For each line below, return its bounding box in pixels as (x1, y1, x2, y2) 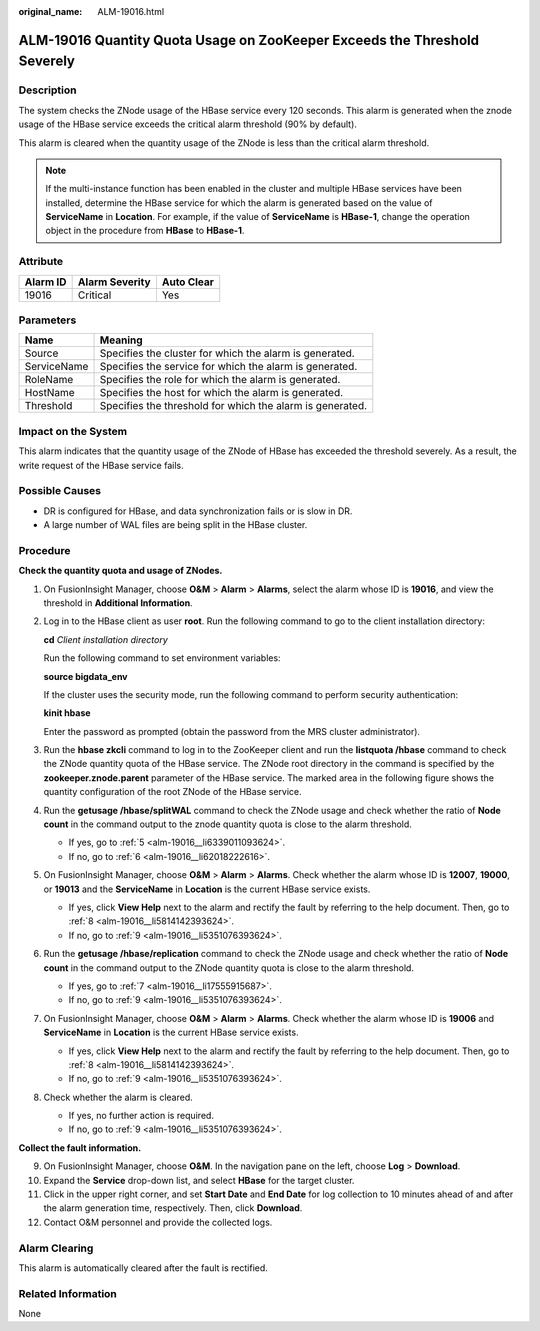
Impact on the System (18, 424, 128, 438)
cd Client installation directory (43, 633, 169, 645)
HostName (24, 386, 75, 400)
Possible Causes (18, 484, 102, 498)
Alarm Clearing (18, 1241, 94, 1255)
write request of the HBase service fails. (18, 459, 184, 471)
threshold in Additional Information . (43, 596, 194, 609)
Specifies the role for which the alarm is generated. (99, 373, 341, 387)
